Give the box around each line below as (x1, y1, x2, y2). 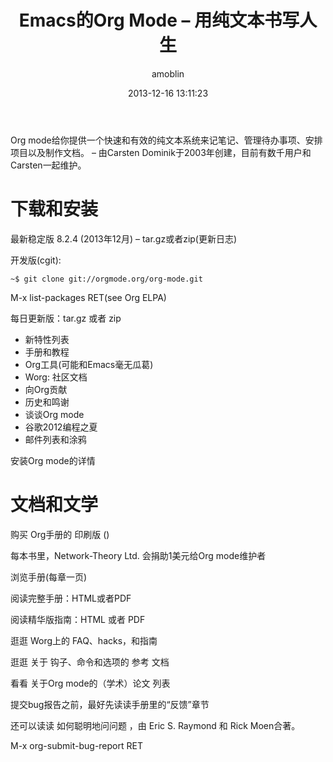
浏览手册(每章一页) (10, 571, 88, 583)
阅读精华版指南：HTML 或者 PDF (10, 613, 146, 625)
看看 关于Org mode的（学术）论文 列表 (10, 677, 171, 689)
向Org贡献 (24, 383, 68, 395)
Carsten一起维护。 (10, 159, 87, 171)
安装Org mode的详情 (10, 454, 96, 466)
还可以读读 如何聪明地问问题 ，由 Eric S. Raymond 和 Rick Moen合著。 (10, 719, 301, 731)
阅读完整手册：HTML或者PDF (10, 592, 132, 604)
